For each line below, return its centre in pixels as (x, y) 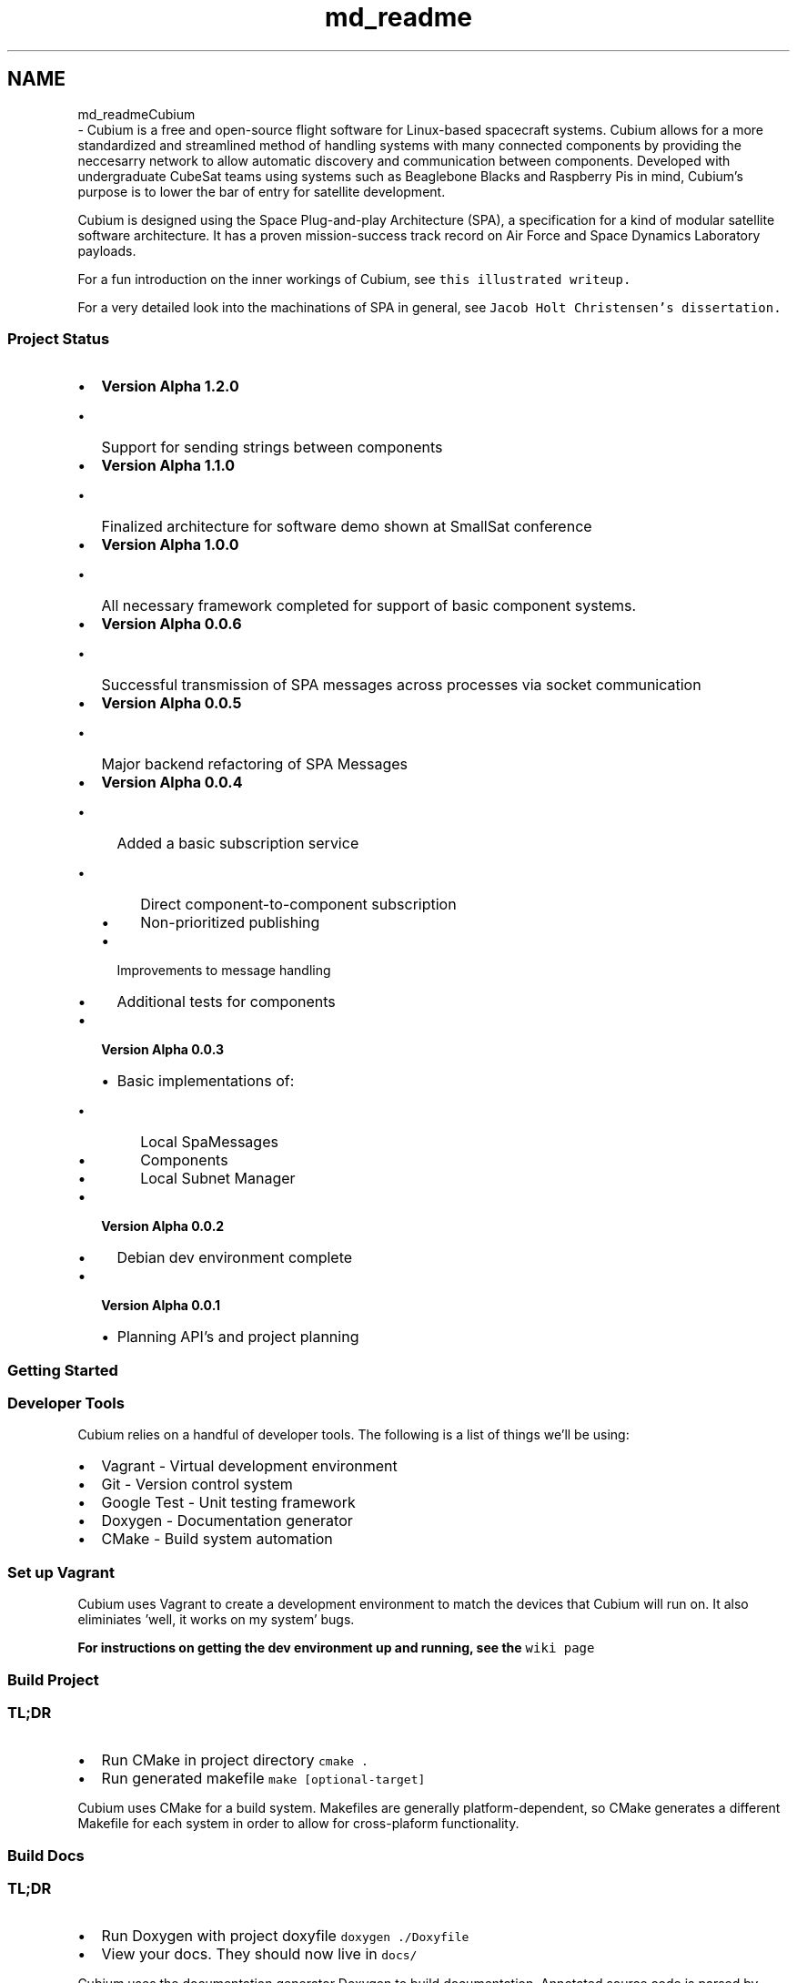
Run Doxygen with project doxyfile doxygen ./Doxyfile (285, 1936)
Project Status (59, 338)
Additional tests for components (226, 1002)
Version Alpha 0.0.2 (163, 1226)
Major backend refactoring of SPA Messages (254, 764)
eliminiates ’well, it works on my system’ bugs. (216, 1620)
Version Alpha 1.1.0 (168, 466)
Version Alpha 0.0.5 (172, 703)
